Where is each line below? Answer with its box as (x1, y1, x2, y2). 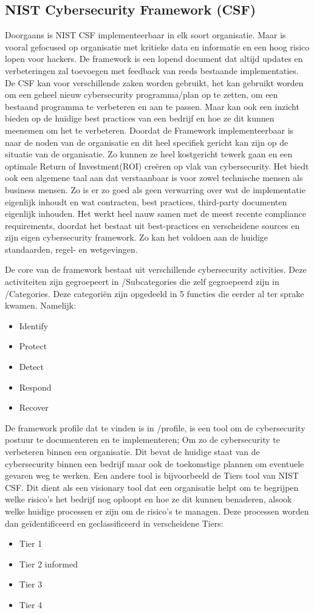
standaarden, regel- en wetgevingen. (5, 242, 138, 255)
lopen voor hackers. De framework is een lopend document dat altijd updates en (5, 52, 303, 65)
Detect (19, 360, 44, 373)
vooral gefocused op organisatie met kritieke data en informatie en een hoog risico (5, 40, 310, 53)
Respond (19, 380, 52, 393)
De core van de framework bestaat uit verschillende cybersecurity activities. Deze (5, 263, 307, 276)
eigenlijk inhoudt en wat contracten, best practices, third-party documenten (5, 195, 287, 208)
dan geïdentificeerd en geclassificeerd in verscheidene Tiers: (5, 516, 224, 529)
